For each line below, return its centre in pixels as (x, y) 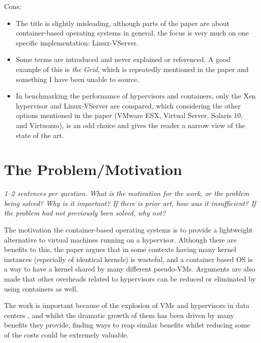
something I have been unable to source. (77, 79)
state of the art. (40, 135)
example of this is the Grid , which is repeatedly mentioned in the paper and (132, 69)
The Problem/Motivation (93, 169)
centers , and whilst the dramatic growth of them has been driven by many (119, 315)
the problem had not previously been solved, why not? (85, 213)
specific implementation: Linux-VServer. (77, 42)
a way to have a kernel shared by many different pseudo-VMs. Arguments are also (130, 269)
